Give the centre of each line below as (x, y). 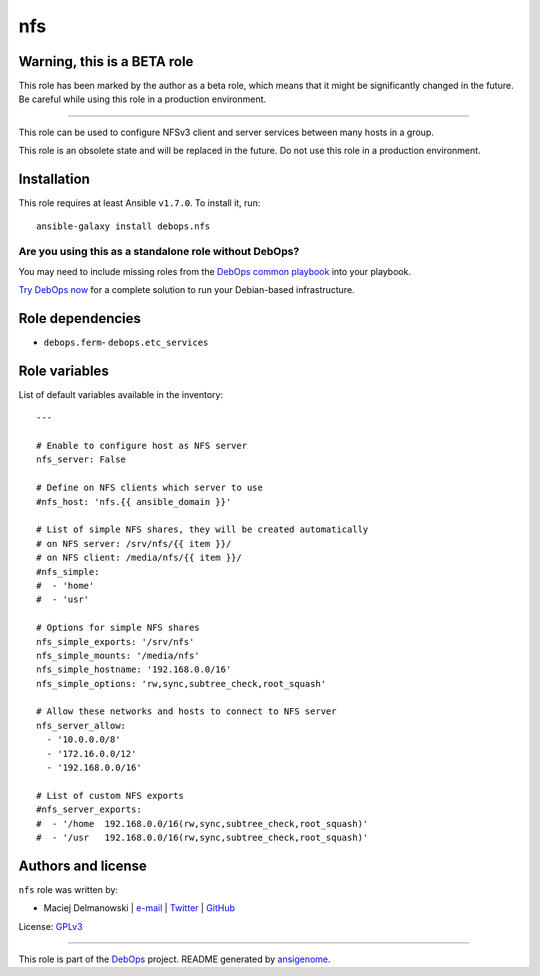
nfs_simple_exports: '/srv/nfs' (115, 641)
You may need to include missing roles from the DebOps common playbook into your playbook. (215, 271)
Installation (54, 179)
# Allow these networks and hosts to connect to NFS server (186, 711)
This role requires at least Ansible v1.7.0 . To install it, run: (139, 203)
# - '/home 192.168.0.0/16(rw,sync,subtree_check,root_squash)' (202, 823)
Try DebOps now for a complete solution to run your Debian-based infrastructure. (186, 290)
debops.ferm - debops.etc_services (126, 342)
